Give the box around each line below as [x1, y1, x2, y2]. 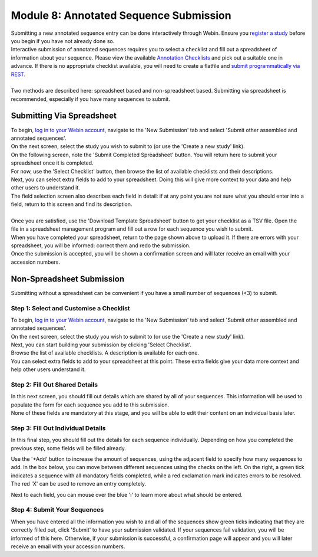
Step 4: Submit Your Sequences [11, 506, 104, 514]
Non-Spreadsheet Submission [11, 274, 125, 284]
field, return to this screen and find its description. [11, 201, 132, 208]
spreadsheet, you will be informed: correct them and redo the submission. [11, 242, 191, 249]
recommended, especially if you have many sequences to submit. [11, 95, 170, 103]
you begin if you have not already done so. [11, 37, 115, 44]
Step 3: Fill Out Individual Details [11, 424, 106, 432]
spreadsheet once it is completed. [11, 159, 94, 166]
